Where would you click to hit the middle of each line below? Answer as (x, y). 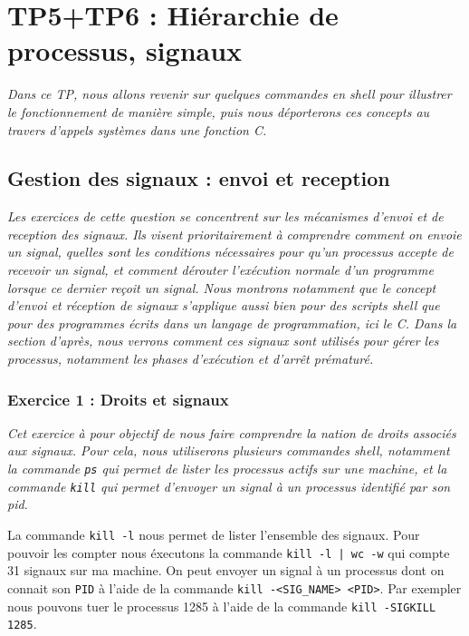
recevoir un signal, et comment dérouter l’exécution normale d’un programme (220, 270)
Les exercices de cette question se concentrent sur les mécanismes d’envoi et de (225, 216)
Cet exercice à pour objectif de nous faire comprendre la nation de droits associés (232, 432)
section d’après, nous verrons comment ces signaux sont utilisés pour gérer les (223, 341)
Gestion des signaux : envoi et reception (199, 178)
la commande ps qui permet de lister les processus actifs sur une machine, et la (227, 469)
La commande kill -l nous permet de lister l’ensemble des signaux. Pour (214, 534)
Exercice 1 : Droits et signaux (118, 399)
